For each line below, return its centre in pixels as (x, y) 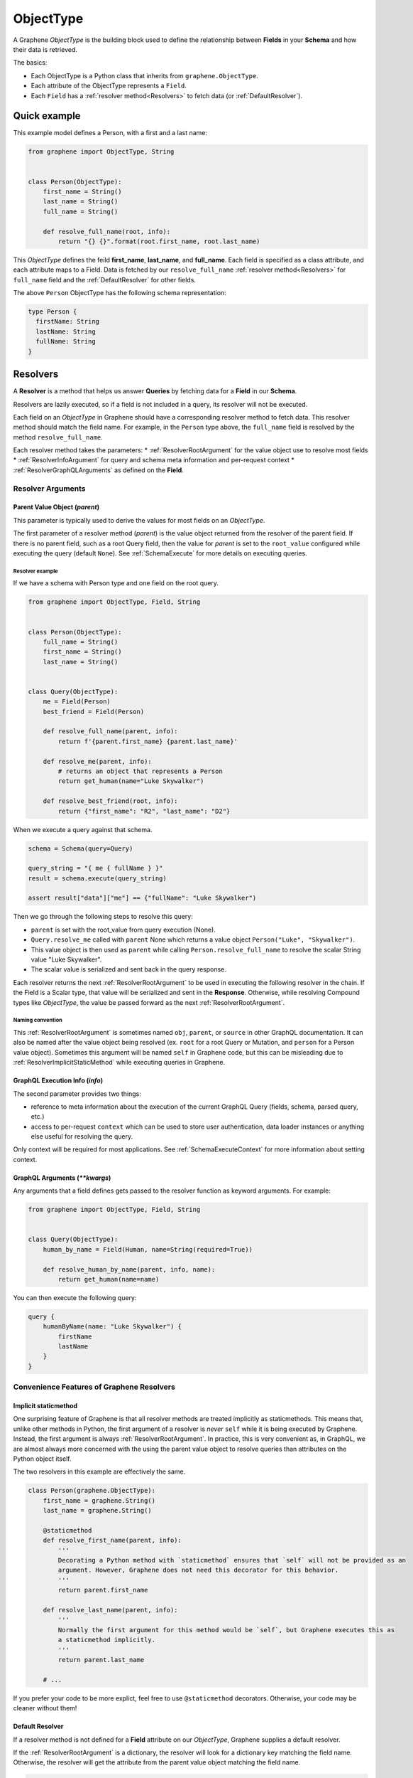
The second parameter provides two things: (77, 1093)
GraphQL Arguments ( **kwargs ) (62, 1178)
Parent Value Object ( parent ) (56, 507)
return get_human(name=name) (109, 1279)
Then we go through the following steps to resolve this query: (103, 917)
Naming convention (38, 1021)
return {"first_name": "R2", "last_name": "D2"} (144, 811)
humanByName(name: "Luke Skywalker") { (112, 1327)
